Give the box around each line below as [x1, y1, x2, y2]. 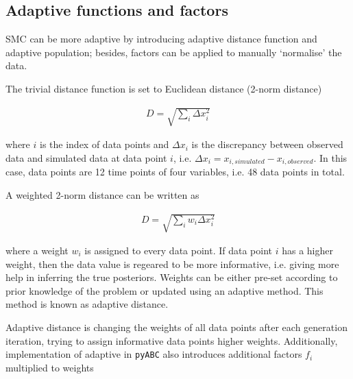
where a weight [5, 243, 69, 257]
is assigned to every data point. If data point [84, 243, 273, 257]
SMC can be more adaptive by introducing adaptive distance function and [5, 32, 317, 46]
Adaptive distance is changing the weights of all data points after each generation [5, 319, 348, 334]
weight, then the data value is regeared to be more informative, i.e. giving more [5, 256, 339, 271]
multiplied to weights [5, 360, 94, 374]
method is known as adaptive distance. [5, 297, 169, 311]
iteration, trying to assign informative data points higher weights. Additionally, [5, 333, 338, 347]
